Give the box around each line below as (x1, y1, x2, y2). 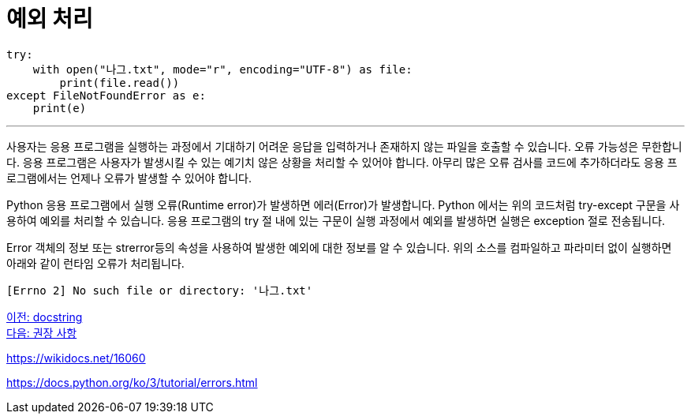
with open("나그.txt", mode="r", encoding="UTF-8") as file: (32, 62, 413, 76)
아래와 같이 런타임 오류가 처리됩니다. (6, 256, 185, 270)
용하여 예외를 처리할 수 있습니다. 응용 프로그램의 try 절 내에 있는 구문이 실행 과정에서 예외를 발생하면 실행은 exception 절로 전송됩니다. (6, 213, 666, 227)
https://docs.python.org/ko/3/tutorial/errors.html (6, 375, 258, 389)
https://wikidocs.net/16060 (6, 351, 146, 365)
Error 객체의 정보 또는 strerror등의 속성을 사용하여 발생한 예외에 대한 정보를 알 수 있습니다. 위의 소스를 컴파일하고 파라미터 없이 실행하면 (6, 240, 672, 254)
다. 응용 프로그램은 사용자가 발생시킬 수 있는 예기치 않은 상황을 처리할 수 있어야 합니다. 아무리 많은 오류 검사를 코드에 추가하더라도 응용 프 (6, 155, 678, 169)
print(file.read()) (59, 76, 180, 89)
